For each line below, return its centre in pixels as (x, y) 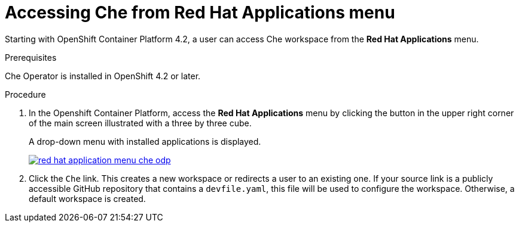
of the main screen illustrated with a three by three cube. (140, 123)
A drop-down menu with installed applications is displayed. (145, 141)
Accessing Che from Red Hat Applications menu (200, 13)
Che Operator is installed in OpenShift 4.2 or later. (103, 76)
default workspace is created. (87, 198)
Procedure (25, 94)
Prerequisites (31, 57)
